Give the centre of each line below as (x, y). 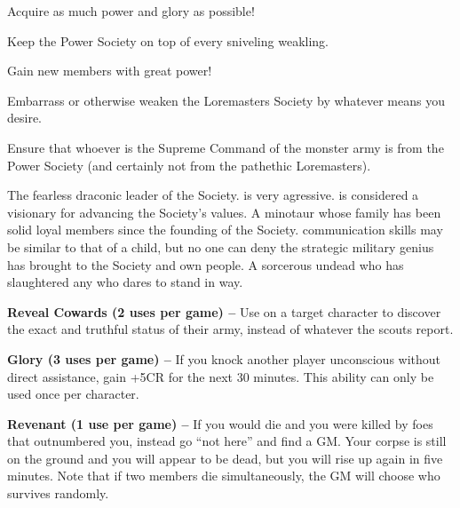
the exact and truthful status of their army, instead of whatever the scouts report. (230, 329)
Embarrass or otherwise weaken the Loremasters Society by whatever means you (226, 100)
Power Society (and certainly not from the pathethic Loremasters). (189, 165)
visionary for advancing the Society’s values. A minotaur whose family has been (224, 212)
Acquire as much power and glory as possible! (131, 11)
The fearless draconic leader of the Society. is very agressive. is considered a (213, 195)
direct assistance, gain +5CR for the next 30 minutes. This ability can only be (221, 376)
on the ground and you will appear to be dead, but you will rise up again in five (225, 458)
